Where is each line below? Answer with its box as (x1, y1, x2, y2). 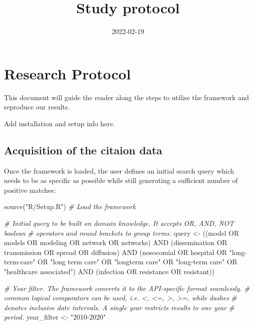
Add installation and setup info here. (4, 118, 115, 128)
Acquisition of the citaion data (4, 142, 162, 157)
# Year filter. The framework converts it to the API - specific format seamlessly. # (4, 283, 250, 293)
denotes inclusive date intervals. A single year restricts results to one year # (4, 302, 235, 312)
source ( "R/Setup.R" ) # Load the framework (4, 201, 136, 212)
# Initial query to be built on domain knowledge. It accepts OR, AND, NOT (4, 218, 234, 228)
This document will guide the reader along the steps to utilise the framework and (4, 92, 249, 102)
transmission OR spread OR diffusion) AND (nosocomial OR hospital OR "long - (4, 247, 247, 257)
